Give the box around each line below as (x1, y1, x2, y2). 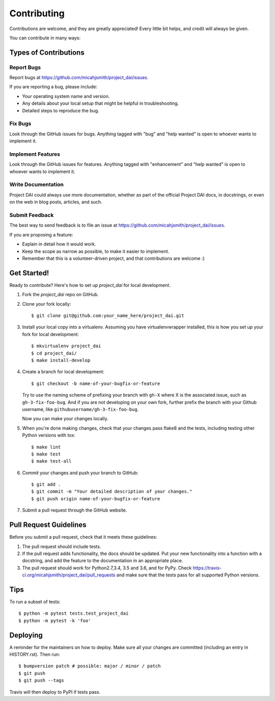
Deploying (9, 631, 43, 639)
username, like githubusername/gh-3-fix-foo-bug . (22, 406, 139, 412)
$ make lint (31, 444, 61, 450)
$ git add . (31, 481, 61, 488)
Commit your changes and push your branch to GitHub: (22, 470, 139, 476)
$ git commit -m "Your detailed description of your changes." (31, 489, 193, 495)
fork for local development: (22, 331, 79, 337)
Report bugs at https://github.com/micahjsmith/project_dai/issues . (9, 75, 149, 81)
